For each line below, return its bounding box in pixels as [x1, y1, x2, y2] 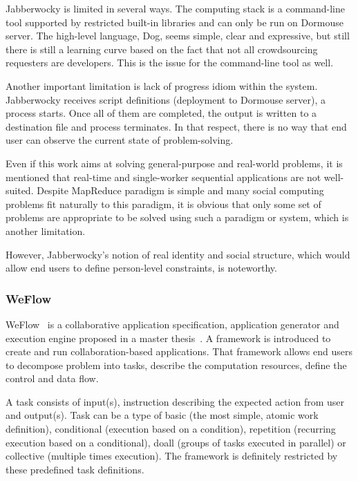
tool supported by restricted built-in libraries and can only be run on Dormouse [6, 15, 343, 29]
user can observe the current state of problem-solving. [6, 133, 234, 147]
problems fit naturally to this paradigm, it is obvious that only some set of [6, 196, 321, 211]
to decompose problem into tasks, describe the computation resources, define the [6, 357, 347, 372]
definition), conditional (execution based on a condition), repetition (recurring [6, 422, 336, 436]
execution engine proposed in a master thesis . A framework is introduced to [6, 330, 331, 345]
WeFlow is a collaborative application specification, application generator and [6, 317, 339, 331]
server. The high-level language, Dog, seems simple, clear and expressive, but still [6, 28, 350, 43]
